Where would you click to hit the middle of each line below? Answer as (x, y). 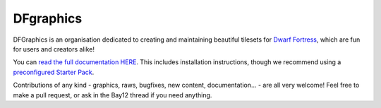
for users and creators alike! (54, 49)
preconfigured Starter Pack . (54, 72)
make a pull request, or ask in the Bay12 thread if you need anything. (113, 95)
